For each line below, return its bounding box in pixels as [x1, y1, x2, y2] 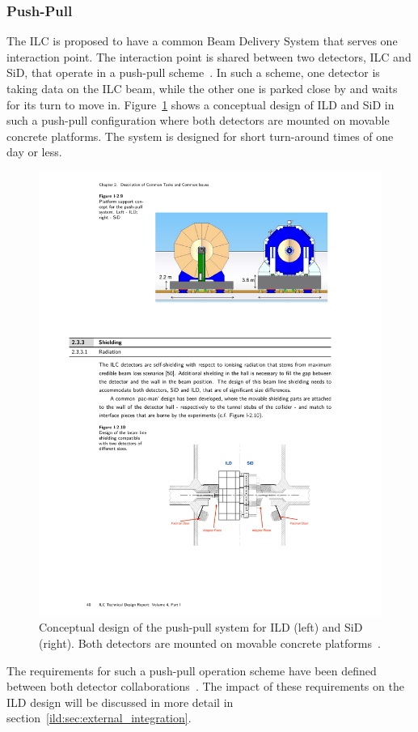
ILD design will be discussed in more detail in [6, 693, 234, 710]
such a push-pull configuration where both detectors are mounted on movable [6, 112, 390, 129]
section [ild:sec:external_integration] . [6, 709, 192, 726]
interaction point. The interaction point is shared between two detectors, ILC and [6, 48, 412, 65]
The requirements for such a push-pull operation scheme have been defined [6, 662, 377, 679]
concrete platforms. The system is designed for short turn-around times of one [6, 127, 394, 144]
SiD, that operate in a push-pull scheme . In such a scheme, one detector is [6, 64, 380, 81]
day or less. [6, 143, 62, 160]
